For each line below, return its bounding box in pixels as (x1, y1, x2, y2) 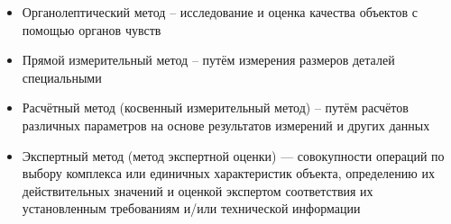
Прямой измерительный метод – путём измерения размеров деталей (22, 50, 395, 69)
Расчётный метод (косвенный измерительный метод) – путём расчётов (22, 98, 409, 117)
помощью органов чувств (22, 20, 161, 39)
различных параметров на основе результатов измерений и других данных (22, 115, 430, 134)
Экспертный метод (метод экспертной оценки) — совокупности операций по (22, 146, 445, 165)
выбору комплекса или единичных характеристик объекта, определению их (22, 164, 435, 183)
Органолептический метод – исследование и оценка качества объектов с (22, 3, 418, 21)
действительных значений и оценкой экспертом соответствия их (22, 181, 373, 200)
